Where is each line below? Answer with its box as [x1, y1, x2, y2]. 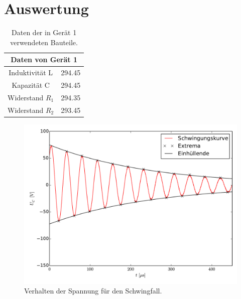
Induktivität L [9, 67, 53, 78]
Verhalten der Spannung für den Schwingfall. [24, 285, 162, 296]
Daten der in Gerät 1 [12, 27, 77, 38]
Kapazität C [12, 80, 50, 90]
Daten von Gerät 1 [11, 54, 77, 65]
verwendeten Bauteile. [10, 37, 78, 47]
